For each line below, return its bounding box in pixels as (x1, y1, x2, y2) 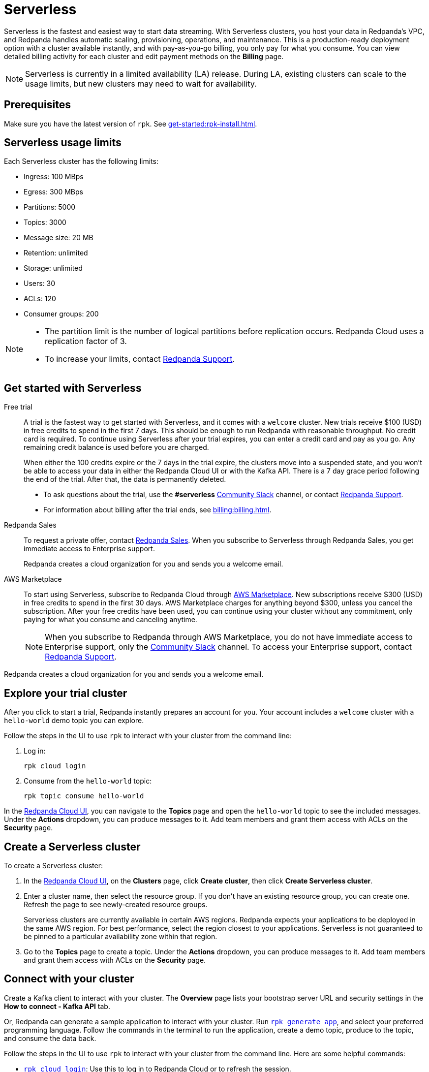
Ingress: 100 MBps (24, 172, 84, 181)
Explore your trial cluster (4, 687, 127, 699)
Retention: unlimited (24, 249, 88, 257)
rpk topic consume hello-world (24, 792, 144, 800)
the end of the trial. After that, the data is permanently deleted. (24, 475, 226, 484)
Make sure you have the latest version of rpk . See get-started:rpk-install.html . (4, 119, 257, 128)
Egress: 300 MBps (24, 188, 83, 196)
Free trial (4, 403, 32, 411)
